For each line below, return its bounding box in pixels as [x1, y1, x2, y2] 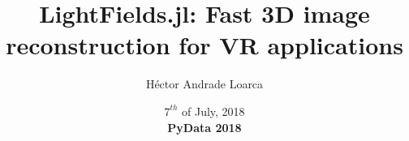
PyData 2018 [167, 118, 242, 135]
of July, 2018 [182, 102, 245, 119]
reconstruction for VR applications [6, 28, 403, 62]
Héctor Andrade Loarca [145, 75, 264, 92]
